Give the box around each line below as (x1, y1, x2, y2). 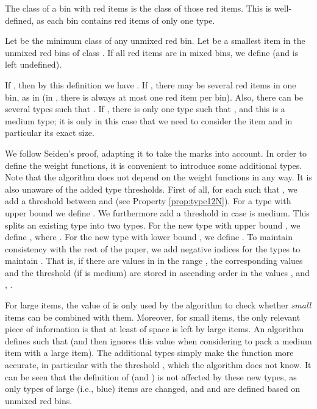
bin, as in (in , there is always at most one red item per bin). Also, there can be (5, 90, 303, 103)
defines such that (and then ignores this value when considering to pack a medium (5, 334, 312, 347)
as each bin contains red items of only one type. (37, 13, 215, 26)
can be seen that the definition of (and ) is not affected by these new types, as (5, 370, 297, 383)
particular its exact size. (5, 126, 94, 139)
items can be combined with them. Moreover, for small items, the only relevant (5, 310, 301, 323)
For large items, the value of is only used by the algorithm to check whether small (5, 299, 312, 311)
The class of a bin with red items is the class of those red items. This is (5, 2, 272, 14)
